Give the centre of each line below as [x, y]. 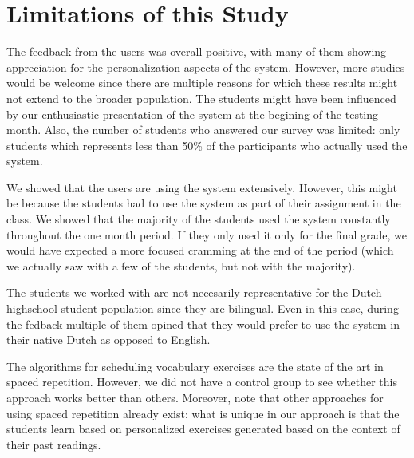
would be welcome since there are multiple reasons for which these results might [202, 83]
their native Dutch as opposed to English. [108, 340]
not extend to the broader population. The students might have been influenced [201, 98]
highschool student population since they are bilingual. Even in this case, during [203, 308]
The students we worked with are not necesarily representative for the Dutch [194, 292]
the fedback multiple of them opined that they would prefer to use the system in [203, 324]
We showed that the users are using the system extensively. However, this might [202, 187]
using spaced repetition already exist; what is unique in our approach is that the [203, 413]
